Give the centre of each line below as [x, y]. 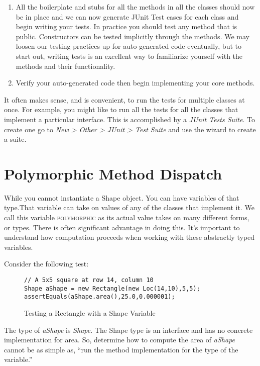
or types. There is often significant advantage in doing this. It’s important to [122, 227]
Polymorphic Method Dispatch [113, 173]
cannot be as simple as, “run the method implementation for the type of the [121, 349]
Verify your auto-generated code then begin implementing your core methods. [135, 83]
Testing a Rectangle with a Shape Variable [90, 312]
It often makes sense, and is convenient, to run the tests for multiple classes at [124, 99]
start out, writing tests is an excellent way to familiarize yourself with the [129, 56]
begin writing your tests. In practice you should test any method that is [126, 26]
